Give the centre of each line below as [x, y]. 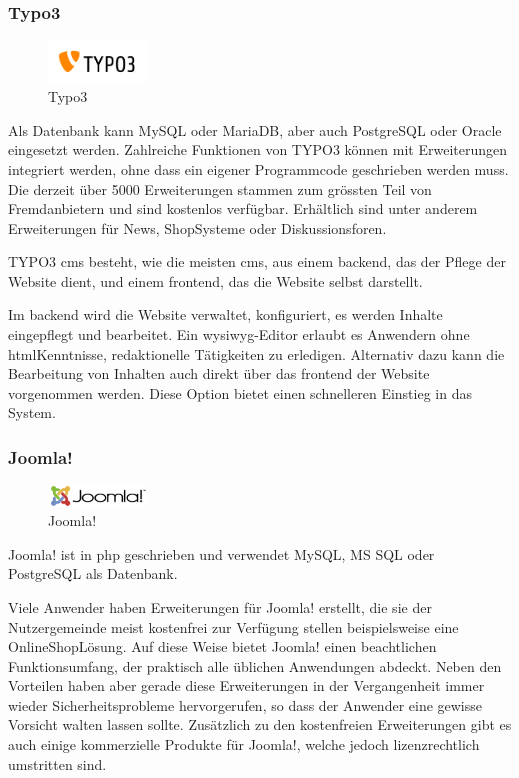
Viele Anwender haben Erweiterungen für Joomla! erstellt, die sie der [220, 606]
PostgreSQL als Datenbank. [93, 573]
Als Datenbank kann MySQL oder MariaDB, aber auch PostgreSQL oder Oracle [255, 129]
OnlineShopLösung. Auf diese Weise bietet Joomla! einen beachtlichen [222, 646]
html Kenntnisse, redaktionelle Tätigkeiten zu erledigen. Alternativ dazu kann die [256, 353]
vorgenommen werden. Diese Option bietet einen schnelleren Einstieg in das [240, 392]
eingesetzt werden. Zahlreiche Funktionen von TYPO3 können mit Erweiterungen [257, 149]
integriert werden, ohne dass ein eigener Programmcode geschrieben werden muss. [258, 168]
